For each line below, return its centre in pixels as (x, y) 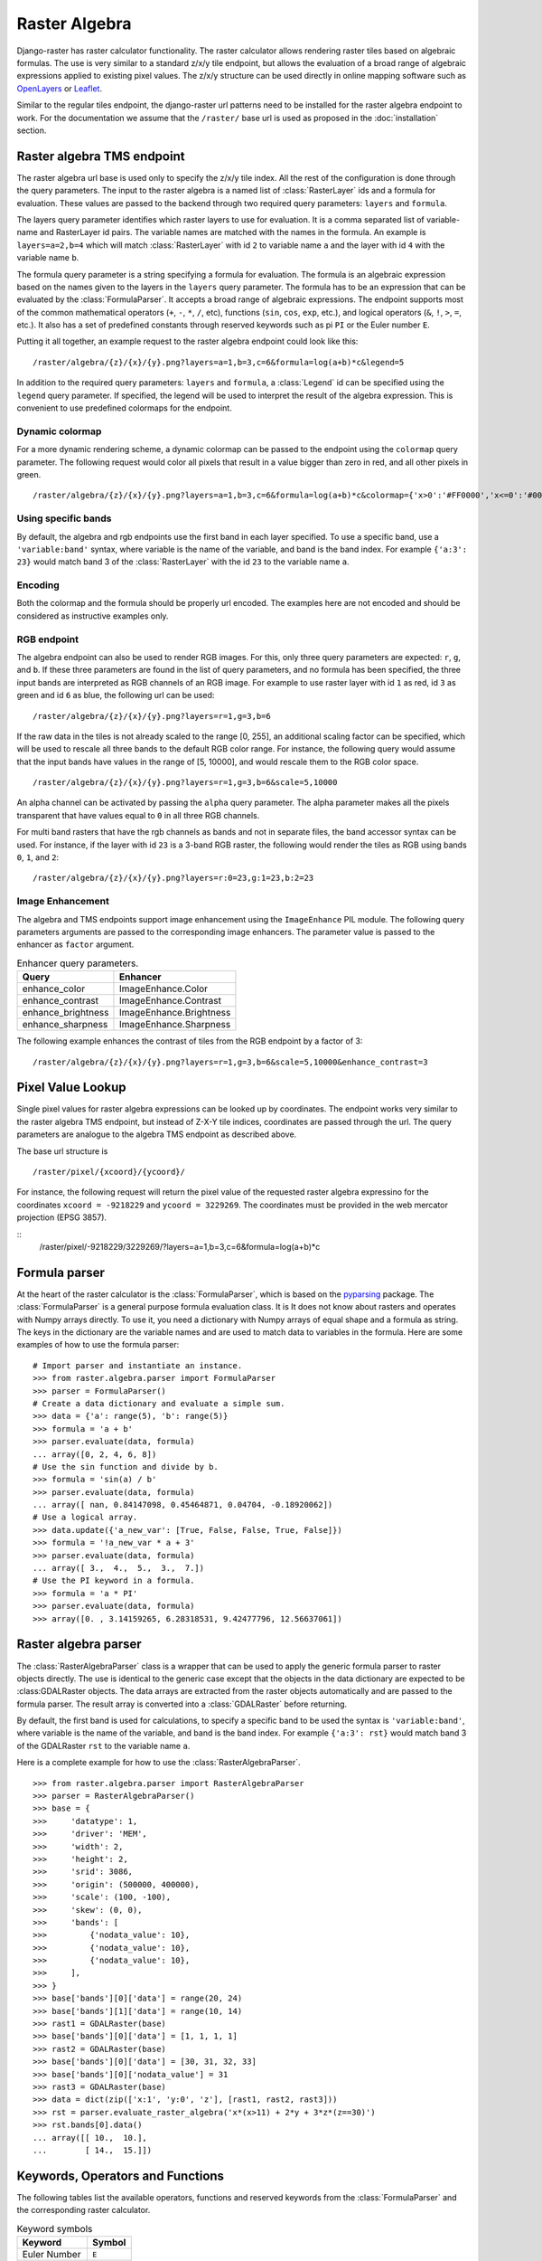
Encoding (38, 585)
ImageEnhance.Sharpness (175, 1025)
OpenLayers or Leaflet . (60, 88)
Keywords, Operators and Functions (121, 2176)
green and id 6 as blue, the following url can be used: (116, 695)
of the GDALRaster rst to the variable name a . (103, 1745)
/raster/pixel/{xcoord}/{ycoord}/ (109, 1172)
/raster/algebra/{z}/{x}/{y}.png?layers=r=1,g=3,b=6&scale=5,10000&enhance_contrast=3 (230, 1062)
